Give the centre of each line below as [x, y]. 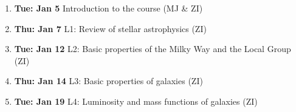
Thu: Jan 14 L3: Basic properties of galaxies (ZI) [108, 81]
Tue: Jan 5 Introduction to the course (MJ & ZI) [108, 8]
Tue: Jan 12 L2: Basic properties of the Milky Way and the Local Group [153, 49]
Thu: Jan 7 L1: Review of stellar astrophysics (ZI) [110, 28]
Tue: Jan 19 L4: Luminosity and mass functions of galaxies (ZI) [136, 101]
